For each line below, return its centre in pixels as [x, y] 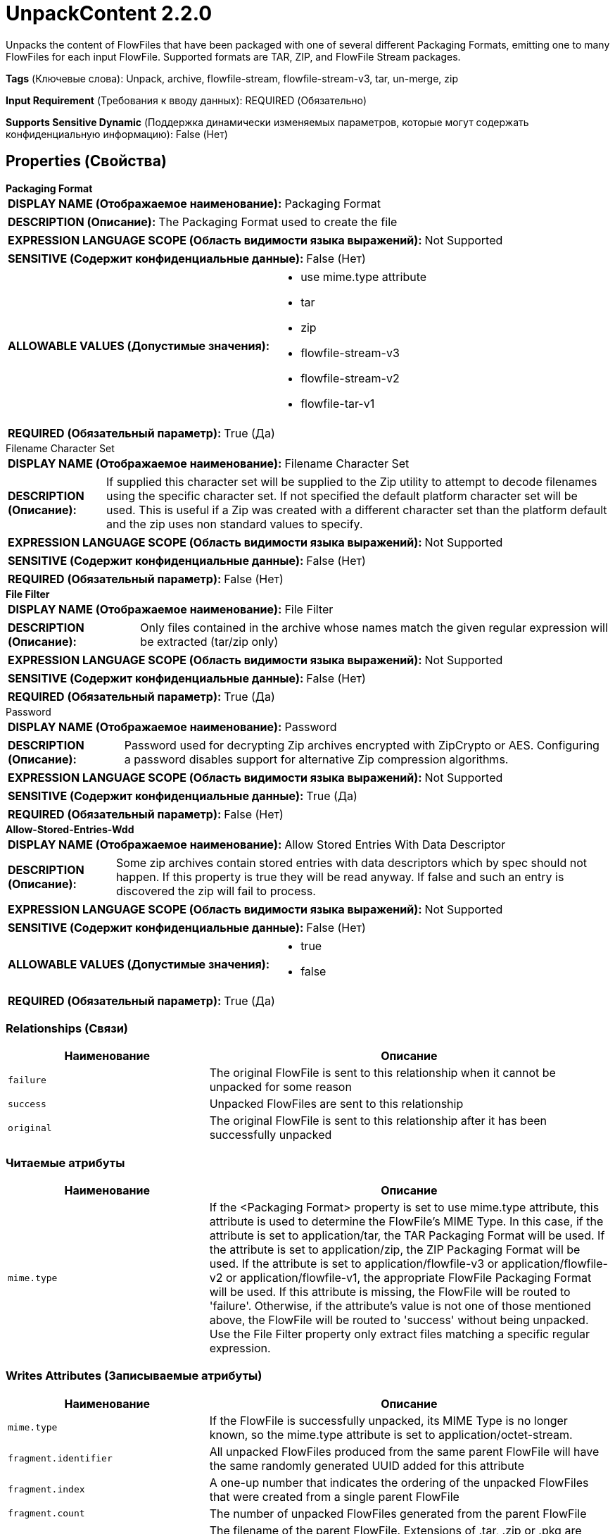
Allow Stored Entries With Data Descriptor [395, 844]
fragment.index [46, 1490]
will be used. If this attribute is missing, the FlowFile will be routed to [390, 1292]
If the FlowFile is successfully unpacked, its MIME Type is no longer [388, 1420]
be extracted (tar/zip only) [209, 641]
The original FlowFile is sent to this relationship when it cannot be [382, 1073]
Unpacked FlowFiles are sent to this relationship [336, 1104]
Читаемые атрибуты [65, 1162]
